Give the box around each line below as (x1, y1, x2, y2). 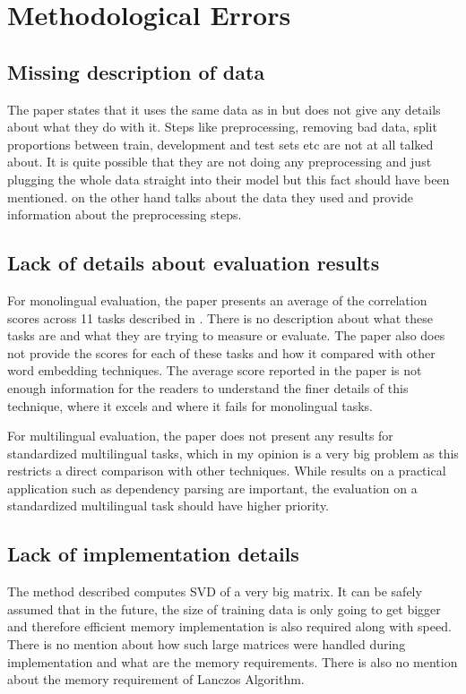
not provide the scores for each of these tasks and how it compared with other (7, 343, 436, 362)
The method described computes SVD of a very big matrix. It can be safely (7, 582, 422, 601)
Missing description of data (7, 57, 265, 85)
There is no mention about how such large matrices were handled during (7, 635, 406, 654)
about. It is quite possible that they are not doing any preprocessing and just (7, 152, 432, 171)
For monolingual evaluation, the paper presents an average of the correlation (7, 290, 427, 309)
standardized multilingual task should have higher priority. (7, 496, 330, 515)
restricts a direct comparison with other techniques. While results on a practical (7, 461, 446, 480)
